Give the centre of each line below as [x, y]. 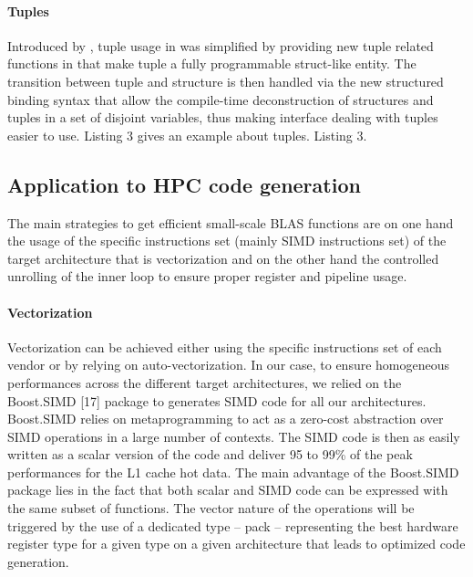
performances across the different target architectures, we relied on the [205, 382]
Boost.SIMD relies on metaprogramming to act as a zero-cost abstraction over [226, 419]
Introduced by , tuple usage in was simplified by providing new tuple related [221, 45]
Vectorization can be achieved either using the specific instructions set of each [225, 346]
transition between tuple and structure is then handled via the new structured [226, 81]
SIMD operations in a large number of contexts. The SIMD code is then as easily [234, 436]
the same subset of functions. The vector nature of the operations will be [211, 508]
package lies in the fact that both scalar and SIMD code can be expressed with [228, 490]
